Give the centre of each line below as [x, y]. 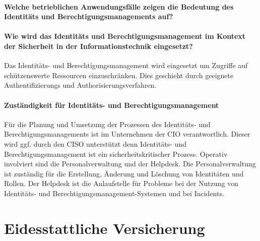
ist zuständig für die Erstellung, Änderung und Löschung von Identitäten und [124, 173]
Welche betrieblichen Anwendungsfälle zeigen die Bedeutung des [119, 6]
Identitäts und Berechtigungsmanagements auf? [89, 16]
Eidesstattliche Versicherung [105, 228]
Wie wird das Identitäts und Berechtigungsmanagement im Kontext [125, 36]
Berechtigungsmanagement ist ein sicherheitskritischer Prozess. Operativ [116, 154]
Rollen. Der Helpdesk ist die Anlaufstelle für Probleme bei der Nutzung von [121, 183]
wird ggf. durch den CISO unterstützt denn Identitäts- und [95, 143]
